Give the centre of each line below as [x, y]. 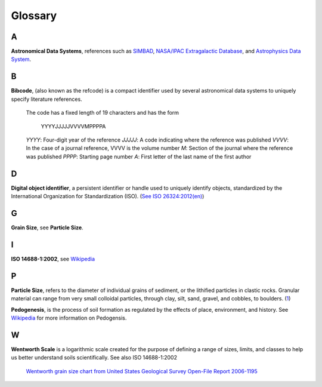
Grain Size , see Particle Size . [47, 228]
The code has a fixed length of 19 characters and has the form [102, 113]
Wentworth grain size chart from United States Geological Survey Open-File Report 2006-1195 [142, 371]
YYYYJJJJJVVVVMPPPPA [73, 126]
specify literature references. [47, 99]
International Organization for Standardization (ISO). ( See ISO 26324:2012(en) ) [108, 196]
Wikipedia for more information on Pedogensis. [69, 318]
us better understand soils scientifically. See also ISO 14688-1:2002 [94, 358]
